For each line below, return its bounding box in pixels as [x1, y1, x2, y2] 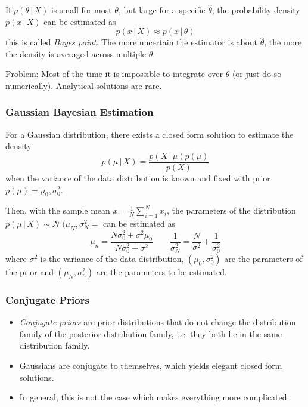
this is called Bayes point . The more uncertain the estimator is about [5, 36, 257, 48]
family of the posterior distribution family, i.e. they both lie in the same [19, 327, 282, 340]
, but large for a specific [118, 4, 206, 16]
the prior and [5, 266, 54, 277]
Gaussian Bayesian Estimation [5, 104, 154, 119]
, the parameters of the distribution [166, 204, 296, 217]
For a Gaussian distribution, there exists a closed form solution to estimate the [5, 128, 294, 140]
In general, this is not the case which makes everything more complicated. [19, 391, 290, 403]
